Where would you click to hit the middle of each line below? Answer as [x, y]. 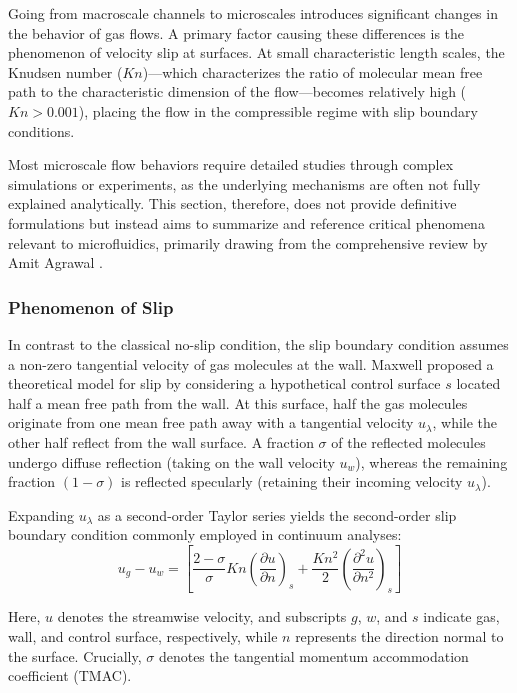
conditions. [41, 130]
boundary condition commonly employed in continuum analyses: [205, 534]
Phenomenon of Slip [91, 306]
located [478, 383]
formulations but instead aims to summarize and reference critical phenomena [246, 222]
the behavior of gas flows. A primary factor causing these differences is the [236, 32]
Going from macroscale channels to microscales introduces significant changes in [253, 13]
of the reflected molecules [408, 441]
